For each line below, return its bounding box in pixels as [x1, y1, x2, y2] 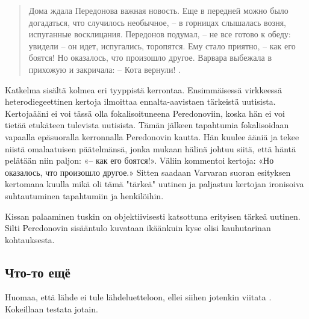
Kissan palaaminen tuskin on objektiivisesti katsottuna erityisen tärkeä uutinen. [5, 209, 301, 222]
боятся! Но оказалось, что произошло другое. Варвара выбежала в [28, 51, 272, 64]
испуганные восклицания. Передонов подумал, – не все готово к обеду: [28, 28, 291, 40]
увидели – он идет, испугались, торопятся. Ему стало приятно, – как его [28, 39, 296, 52]
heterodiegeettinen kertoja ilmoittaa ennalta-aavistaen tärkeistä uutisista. [5, 95, 276, 108]
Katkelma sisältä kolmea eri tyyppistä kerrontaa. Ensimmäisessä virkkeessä [5, 83, 282, 96]
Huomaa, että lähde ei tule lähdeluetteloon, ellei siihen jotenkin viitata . [5, 291, 272, 303]
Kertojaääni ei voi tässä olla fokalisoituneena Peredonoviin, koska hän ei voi [5, 107, 285, 119]
